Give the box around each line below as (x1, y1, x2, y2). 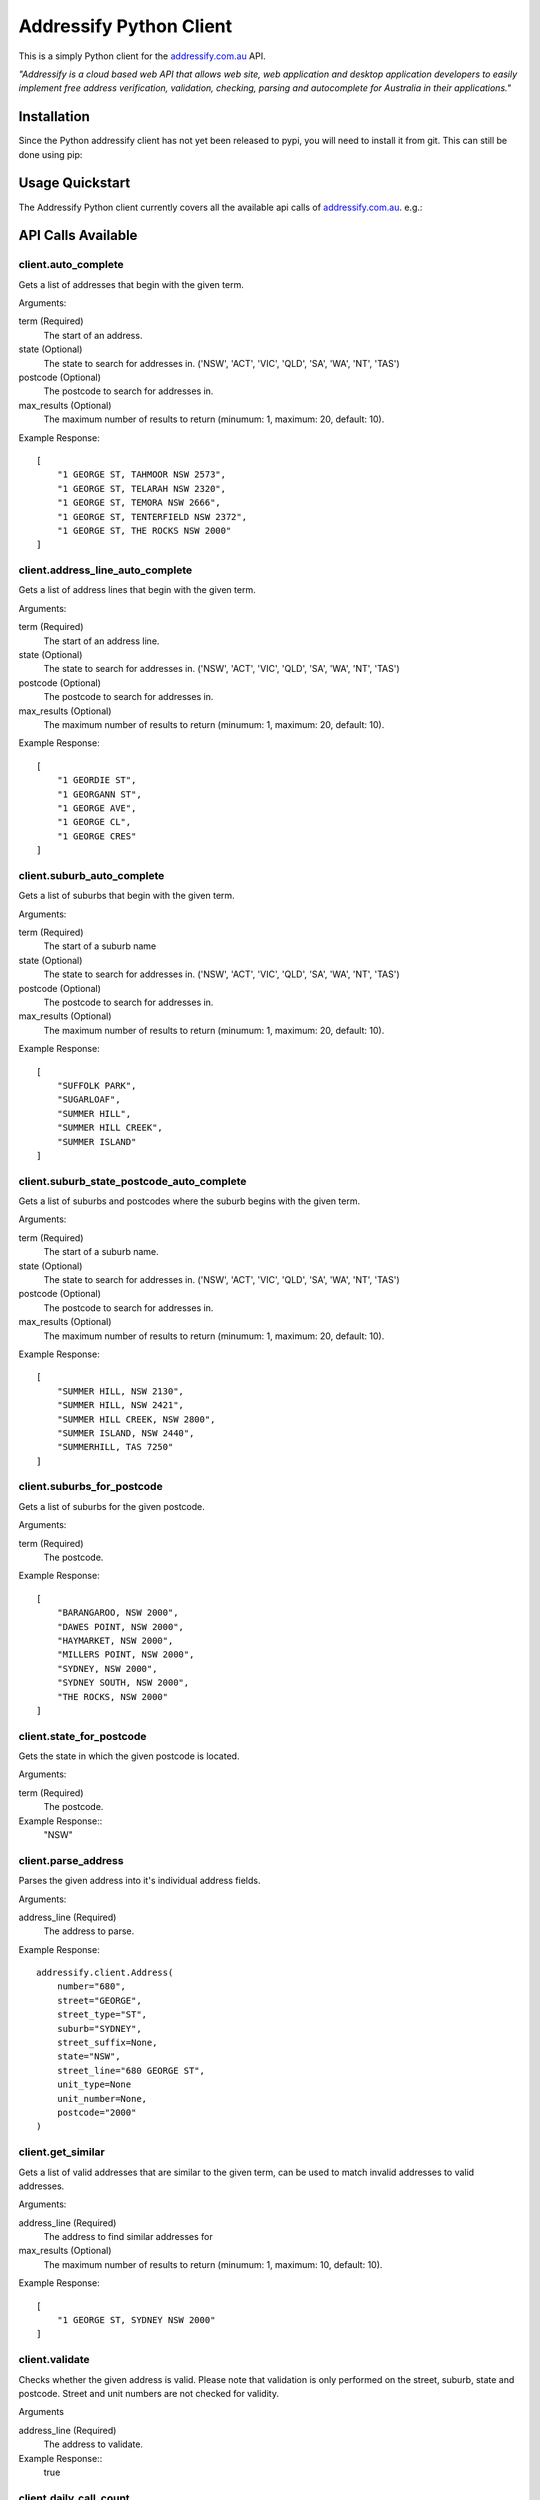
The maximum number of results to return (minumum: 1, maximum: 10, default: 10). (43, 2258, 383, 2270)
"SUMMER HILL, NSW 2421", (56, 1400, 185, 1411)
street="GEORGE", (56, 1995, 142, 2006)
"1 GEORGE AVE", (56, 802, 137, 814)
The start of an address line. (43, 635, 160, 647)
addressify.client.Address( (36, 1967, 174, 1979)
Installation (18, 108, 90, 125)
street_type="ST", (56, 2009, 148, 2020)
